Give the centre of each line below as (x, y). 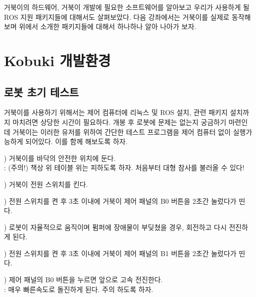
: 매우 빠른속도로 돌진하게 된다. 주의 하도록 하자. (79, 289)
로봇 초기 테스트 (42, 92)
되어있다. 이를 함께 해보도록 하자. (77, 141)
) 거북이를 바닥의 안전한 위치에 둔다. (60, 158)
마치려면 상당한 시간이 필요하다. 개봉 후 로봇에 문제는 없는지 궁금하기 (119, 122)
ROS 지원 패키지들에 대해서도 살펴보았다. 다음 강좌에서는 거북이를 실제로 (117, 17)
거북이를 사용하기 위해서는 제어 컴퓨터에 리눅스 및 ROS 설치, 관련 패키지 (116, 112)
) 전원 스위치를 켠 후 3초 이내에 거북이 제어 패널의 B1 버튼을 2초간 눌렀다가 (120, 253)
